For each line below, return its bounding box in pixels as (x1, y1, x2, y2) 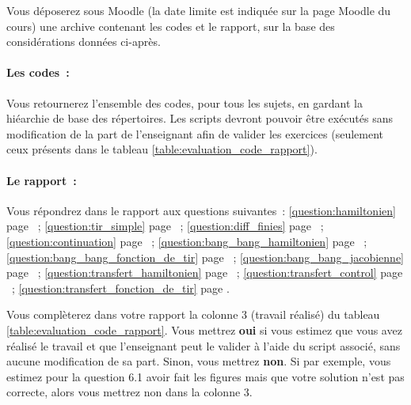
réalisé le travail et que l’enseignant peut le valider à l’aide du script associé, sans (6, 337, 401, 354)
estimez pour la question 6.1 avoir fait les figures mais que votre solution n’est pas (6, 368, 405, 384)
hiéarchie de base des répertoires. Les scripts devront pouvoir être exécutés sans (6, 110, 394, 127)
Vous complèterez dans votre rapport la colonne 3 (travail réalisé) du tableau (6, 306, 380, 323)
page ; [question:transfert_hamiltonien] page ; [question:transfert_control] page (6, 264, 403, 281)
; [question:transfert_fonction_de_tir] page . (11, 279, 230, 296)
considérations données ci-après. (6, 33, 161, 50)
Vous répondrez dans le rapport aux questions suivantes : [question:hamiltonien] (6, 202, 396, 218)
